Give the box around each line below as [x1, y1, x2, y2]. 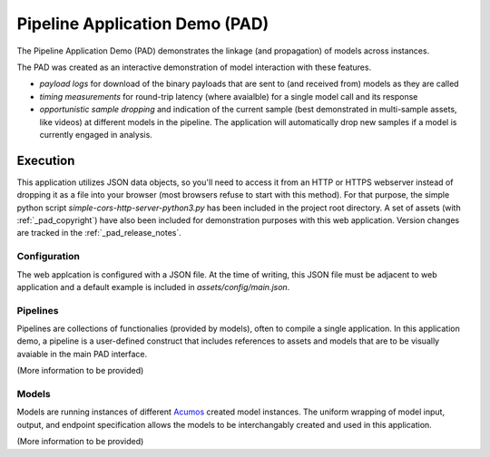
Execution [16, 152, 75, 168]
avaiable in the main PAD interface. [16, 348, 148, 359]
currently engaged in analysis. [39, 129, 153, 140]
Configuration [16, 250, 81, 263]
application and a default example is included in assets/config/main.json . [16, 281, 290, 292]
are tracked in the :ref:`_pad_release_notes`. [16, 228, 181, 238]
